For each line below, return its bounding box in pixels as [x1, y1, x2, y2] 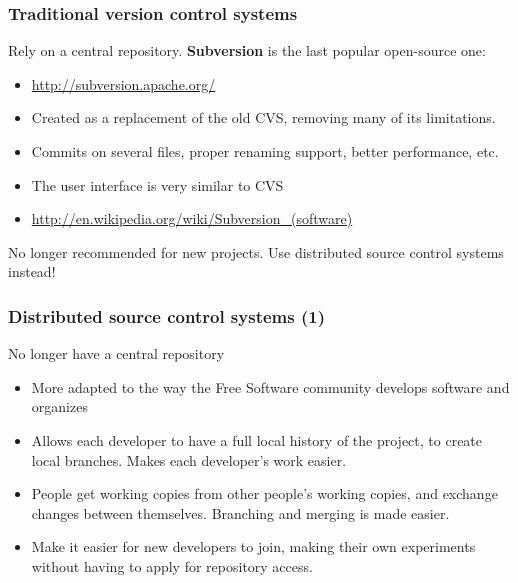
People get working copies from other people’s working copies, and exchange [31, 483, 498, 504]
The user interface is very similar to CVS [31, 174, 284, 195]
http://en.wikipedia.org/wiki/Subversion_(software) [31, 208, 353, 229]
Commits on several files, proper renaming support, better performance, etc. [31, 141, 499, 161]
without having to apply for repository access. [31, 555, 313, 576]
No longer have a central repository [8, 343, 225, 364]
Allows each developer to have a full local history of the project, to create [31, 429, 483, 450]
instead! [8, 261, 56, 282]
